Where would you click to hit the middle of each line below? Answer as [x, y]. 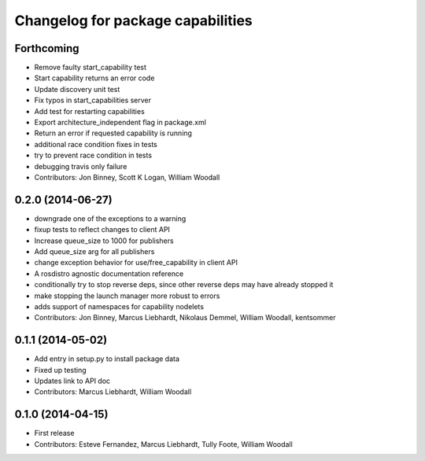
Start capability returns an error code [94, 78]
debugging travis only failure [81, 166]
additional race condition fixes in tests [96, 144]
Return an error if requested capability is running [113, 133]
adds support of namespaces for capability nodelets [119, 306]
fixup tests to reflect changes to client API [102, 230]
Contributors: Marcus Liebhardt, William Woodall [113, 392]
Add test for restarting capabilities [89, 111]
